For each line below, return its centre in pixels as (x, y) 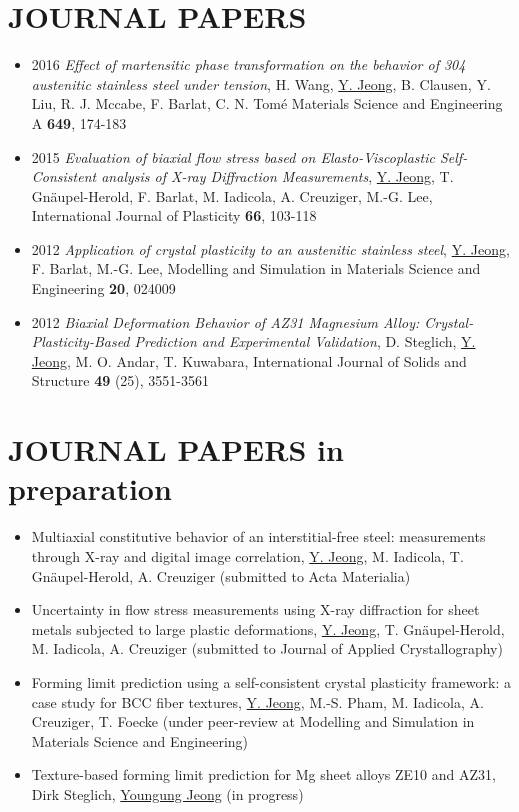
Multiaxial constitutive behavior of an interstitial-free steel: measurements (258, 536)
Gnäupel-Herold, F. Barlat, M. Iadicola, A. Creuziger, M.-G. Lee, (232, 195)
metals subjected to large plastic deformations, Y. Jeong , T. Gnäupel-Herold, (268, 628)
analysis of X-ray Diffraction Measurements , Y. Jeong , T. (277, 176)
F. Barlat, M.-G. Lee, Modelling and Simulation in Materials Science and (256, 268)
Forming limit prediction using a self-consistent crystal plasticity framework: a (271, 681)
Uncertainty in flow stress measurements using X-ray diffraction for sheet (255, 609)
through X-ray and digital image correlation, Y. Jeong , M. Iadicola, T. (247, 555)
